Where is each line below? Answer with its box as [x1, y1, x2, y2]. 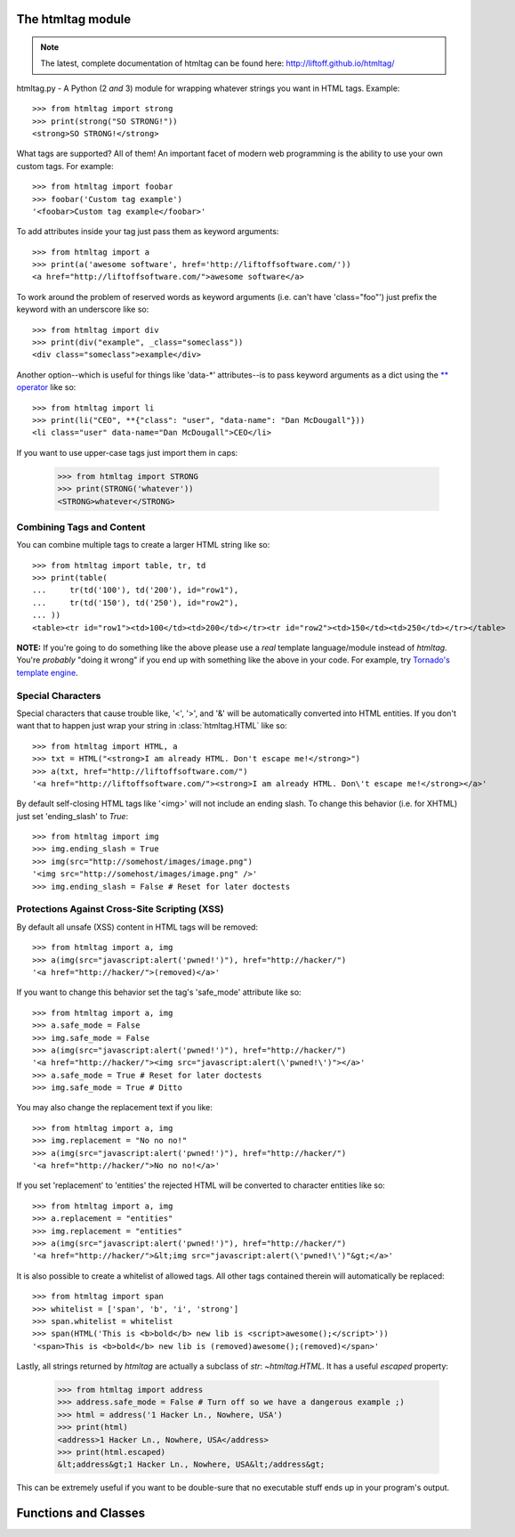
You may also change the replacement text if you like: [16, 1102, 213, 1113]
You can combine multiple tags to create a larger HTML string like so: [16, 540, 270, 550]
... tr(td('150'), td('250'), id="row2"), [32, 598, 239, 607]
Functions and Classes [16, 1506, 146, 1521]
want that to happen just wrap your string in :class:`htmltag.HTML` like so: [16, 720, 288, 731]
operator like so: [16, 382, 76, 393]
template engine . [16, 667, 79, 678]
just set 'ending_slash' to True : [16, 810, 129, 821]
